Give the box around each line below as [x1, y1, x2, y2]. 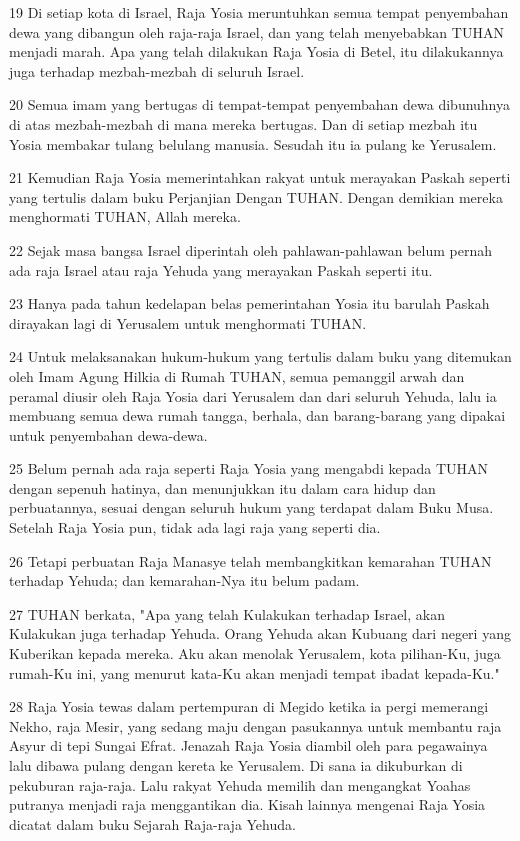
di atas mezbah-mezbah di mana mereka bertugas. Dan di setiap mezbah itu [9, 113, 478, 134]
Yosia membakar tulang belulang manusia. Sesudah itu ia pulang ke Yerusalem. [9, 133, 497, 154]
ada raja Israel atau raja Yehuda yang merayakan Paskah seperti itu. [9, 259, 433, 280]
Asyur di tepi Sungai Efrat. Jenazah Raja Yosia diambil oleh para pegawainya [9, 735, 488, 756]
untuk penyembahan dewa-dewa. [9, 424, 208, 445]
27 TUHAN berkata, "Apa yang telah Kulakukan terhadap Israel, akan [9, 603, 445, 624]
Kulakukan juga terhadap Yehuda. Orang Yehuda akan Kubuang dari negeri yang [9, 623, 511, 644]
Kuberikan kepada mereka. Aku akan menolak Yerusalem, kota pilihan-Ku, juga [9, 643, 501, 664]
